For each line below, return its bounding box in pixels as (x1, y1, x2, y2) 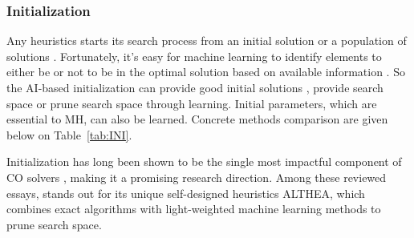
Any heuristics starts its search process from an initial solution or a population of (6, 32, 407, 49)
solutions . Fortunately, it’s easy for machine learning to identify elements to (6, 47, 382, 64)
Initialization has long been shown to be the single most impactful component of (6, 153, 402, 170)
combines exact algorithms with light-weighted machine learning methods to (6, 200, 381, 217)
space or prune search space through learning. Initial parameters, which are (6, 95, 377, 111)
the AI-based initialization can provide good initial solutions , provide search (6, 79, 384, 95)
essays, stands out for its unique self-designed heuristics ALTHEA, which (6, 184, 365, 201)
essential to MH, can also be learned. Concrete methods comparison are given (6, 111, 388, 127)
